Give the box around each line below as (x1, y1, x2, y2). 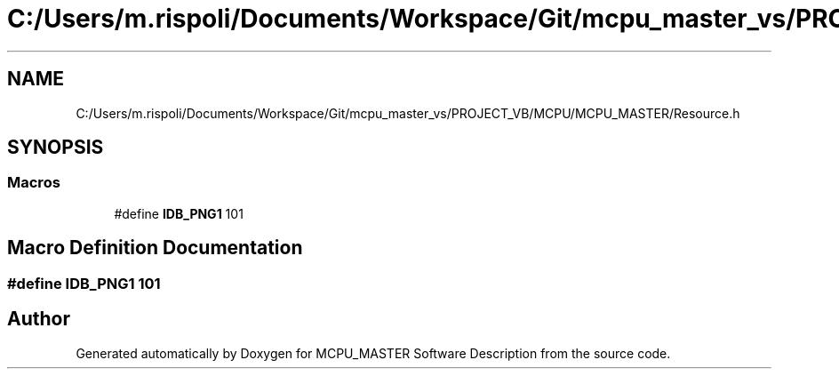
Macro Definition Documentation (7, 236, 303, 260)
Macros (7, 173, 60, 192)
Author (7, 308, 70, 331)
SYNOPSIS (7, 136, 104, 159)
